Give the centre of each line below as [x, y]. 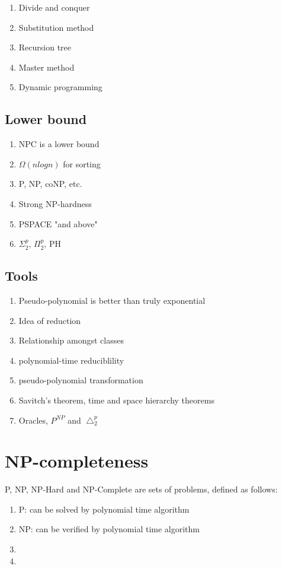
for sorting [82, 163]
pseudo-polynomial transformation [81, 380]
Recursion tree [45, 47]
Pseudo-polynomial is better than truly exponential [112, 300]
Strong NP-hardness [55, 203]
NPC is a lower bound [59, 144]
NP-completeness [77, 461]
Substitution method [56, 27]
